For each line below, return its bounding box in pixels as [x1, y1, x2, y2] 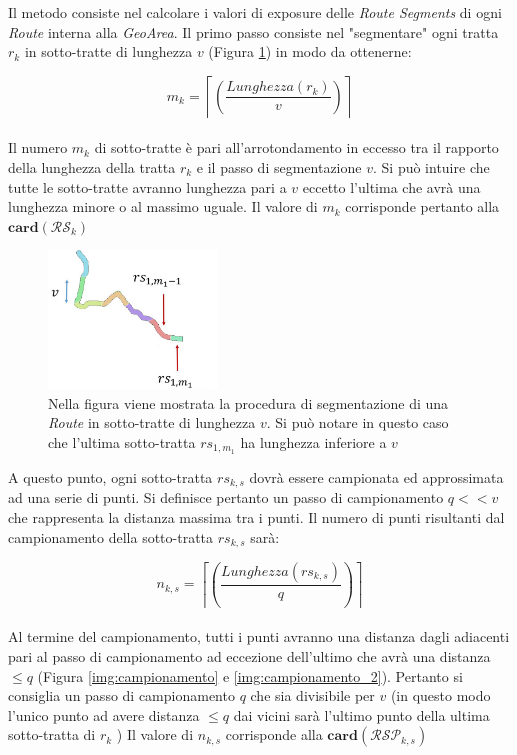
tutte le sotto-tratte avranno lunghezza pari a [8, 176, 287, 197]
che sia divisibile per [250, 685, 375, 706]
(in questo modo [390, 685, 491, 706]
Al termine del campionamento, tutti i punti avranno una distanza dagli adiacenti [8, 626, 510, 647]
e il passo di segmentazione [196, 156, 362, 177]
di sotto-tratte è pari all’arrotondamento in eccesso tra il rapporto [94, 137, 499, 158]
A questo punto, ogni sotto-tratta [8, 466, 213, 487]
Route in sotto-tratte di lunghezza [48, 412, 256, 433]
